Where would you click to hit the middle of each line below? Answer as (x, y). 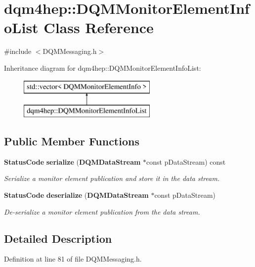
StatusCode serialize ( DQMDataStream (72, 161)
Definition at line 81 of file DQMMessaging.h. (73, 259)
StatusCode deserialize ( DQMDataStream (76, 195)
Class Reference (99, 27)
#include (18, 51)
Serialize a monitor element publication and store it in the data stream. (112, 178)
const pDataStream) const (186, 161)
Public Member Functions (72, 141)
